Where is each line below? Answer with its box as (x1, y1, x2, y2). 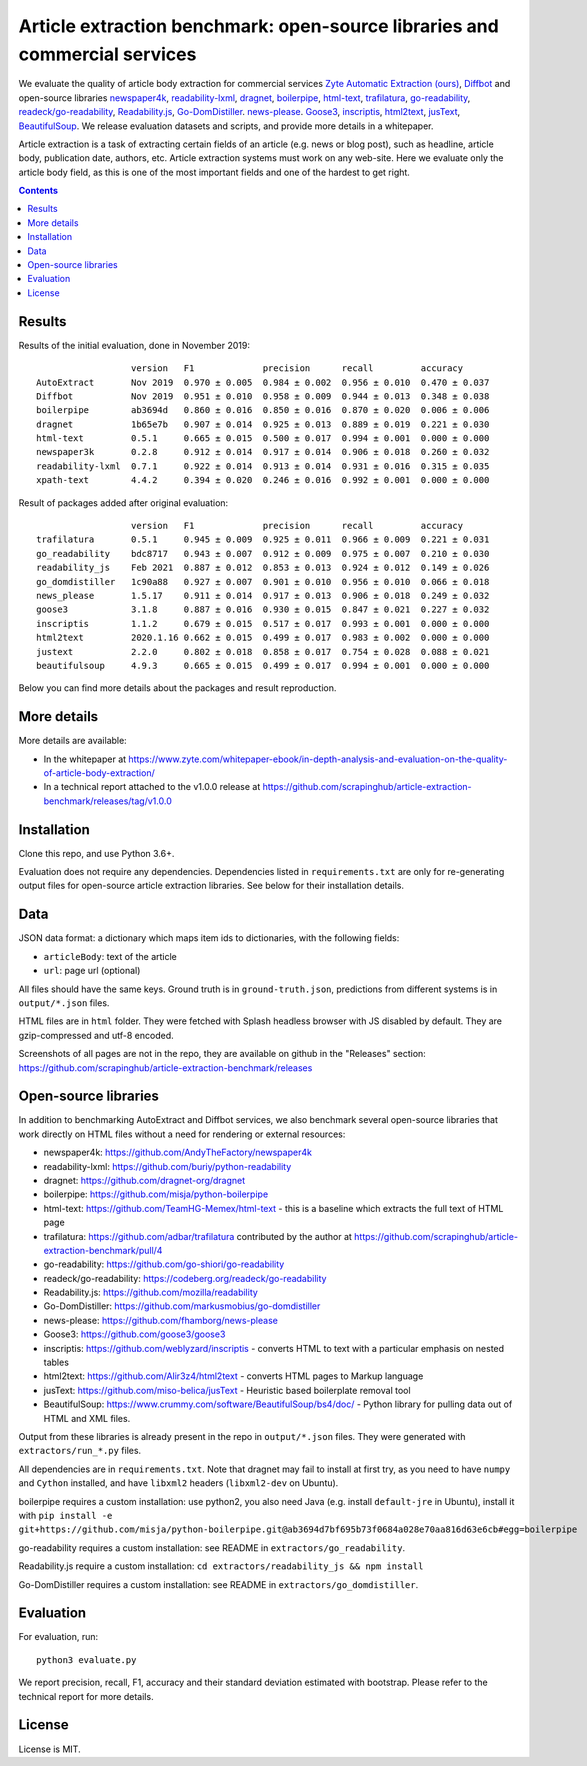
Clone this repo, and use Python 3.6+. (18, 847, 175, 859)
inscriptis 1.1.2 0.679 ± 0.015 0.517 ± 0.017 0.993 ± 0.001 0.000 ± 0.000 (36, 618, 490, 629)
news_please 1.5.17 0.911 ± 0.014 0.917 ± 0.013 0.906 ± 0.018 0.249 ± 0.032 (36, 590, 490, 601)
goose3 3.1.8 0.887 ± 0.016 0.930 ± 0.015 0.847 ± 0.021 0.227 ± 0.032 (36, 604, 490, 615)
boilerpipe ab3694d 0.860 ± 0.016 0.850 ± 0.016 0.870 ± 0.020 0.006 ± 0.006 (36, 405, 490, 416)
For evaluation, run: (18, 1631, 99, 1643)
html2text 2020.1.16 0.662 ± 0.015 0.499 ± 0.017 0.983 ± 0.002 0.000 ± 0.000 (36, 632, 490, 644)
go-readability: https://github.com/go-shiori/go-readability (43, 1258, 285, 1270)
